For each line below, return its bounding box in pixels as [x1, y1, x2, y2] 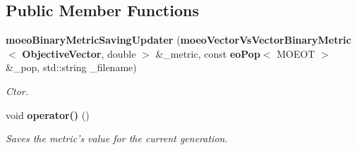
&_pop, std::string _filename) [6, 60, 137, 75]
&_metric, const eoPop [155, 46, 260, 61]
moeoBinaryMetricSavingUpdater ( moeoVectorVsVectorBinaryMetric [6, 32, 351, 47]
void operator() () [6, 107, 90, 122]
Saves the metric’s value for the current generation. [6, 131, 228, 146]
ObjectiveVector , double [22, 46, 136, 61]
